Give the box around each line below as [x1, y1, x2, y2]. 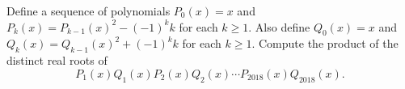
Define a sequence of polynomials [6, 2, 171, 19]
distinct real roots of [6, 52, 108, 69]
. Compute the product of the [251, 35, 399, 52]
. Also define [248, 18, 310, 35]
